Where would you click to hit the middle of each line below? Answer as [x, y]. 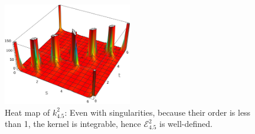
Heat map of [27, 112]
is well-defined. [186, 124]
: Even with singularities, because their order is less [158, 112]
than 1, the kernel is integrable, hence [73, 124]
